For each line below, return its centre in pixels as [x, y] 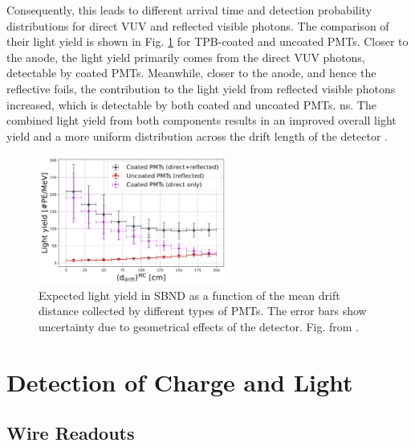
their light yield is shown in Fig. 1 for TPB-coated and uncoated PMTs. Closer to [207, 41]
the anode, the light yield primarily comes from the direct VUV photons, [186, 57]
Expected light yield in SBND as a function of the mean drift [189, 295]
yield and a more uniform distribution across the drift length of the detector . [197, 135]
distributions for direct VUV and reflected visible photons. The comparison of [198, 25]
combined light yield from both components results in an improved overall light [201, 120]
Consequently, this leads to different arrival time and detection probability [189, 10]
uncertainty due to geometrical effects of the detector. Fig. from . [199, 326]
